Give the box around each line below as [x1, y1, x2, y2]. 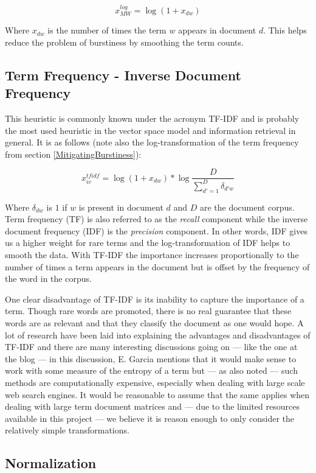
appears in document [178, 24, 256, 37]
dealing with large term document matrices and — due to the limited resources [5, 400, 300, 413]
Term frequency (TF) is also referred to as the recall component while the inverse [5, 212, 308, 225]
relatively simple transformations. [5, 424, 129, 436]
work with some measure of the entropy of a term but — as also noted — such [5, 364, 298, 377]
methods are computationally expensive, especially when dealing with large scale [5, 376, 305, 388]
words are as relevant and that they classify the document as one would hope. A [5, 316, 304, 329]
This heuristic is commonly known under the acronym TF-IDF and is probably [5, 112, 300, 125]
